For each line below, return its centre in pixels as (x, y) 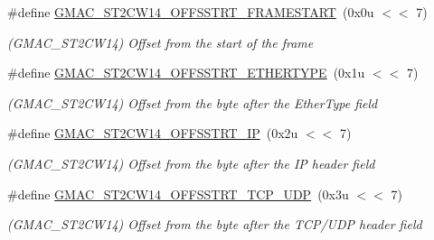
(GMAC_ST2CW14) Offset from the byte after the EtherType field (193, 102)
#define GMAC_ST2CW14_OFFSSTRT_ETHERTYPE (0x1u (186, 73)
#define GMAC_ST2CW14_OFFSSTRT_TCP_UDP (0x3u (178, 194)
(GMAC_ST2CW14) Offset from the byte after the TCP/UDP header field (215, 224)
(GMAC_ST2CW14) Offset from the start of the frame (160, 42)
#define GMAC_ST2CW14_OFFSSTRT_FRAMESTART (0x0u (191, 12)
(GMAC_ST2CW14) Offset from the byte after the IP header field (191, 163)
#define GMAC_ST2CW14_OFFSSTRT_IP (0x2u (153, 133)
